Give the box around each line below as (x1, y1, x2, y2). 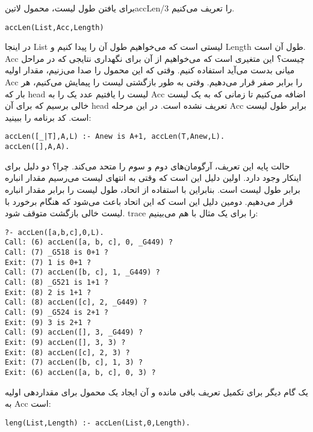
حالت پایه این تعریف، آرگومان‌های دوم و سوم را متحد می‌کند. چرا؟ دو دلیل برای (5, 159, 290, 172)
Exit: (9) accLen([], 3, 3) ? (5, 338, 126, 347)
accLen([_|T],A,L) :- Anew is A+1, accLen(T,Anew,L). (5, 132, 225, 141)
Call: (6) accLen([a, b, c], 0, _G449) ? (5, 238, 173, 247)
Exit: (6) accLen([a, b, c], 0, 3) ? (5, 368, 156, 377)
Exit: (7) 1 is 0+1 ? (5, 258, 91, 267)
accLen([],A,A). (5, 142, 70, 151)
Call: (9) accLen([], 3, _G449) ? (5, 328, 143, 337)
